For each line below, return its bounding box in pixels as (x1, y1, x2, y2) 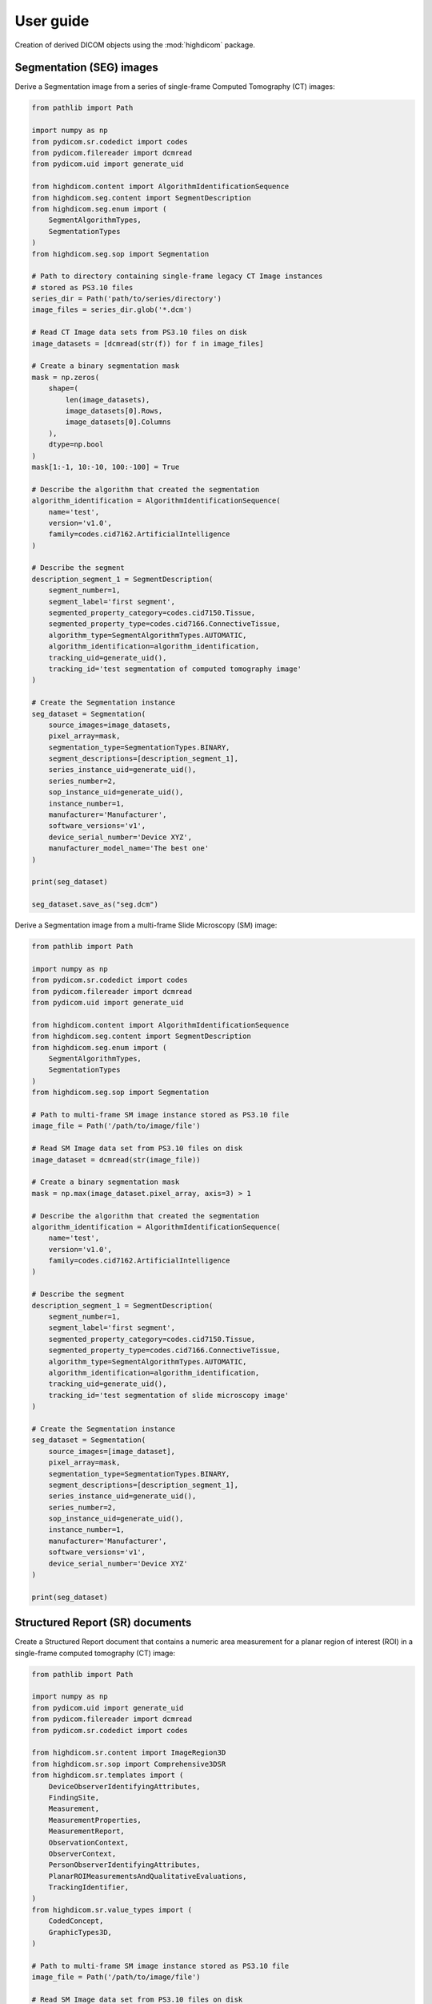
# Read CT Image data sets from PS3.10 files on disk (31, 328, 247, 337)
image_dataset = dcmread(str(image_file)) (31, 1155, 201, 1164)
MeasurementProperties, (48, 1816, 142, 1824)
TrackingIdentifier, (48, 1883, 130, 1892)
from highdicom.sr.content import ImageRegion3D (31, 1748, 226, 1757)
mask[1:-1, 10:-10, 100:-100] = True (31, 462, 180, 471)
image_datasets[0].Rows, (65, 406, 163, 415)
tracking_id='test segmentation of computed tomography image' (48, 664, 302, 673)
